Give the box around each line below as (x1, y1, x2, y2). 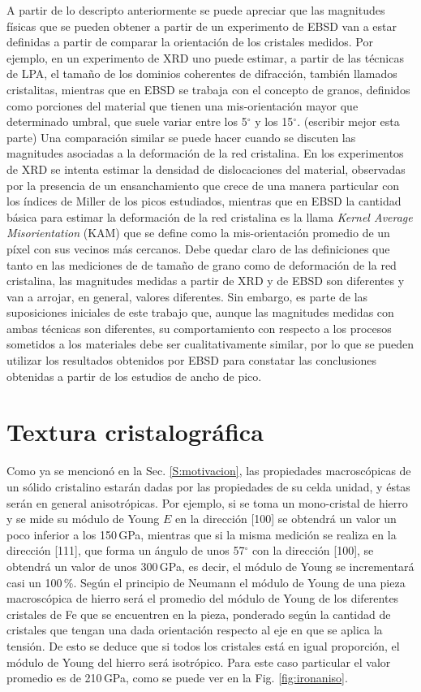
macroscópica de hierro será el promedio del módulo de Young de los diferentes (6, 590, 399, 607)
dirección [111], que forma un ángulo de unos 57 (6, 542, 245, 559)
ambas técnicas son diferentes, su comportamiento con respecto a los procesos (6, 319, 392, 336)
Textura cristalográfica (6, 415, 264, 448)
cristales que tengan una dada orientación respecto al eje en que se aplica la (6, 621, 383, 638)
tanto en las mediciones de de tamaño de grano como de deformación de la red (6, 256, 397, 273)
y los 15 (255, 113, 294, 130)
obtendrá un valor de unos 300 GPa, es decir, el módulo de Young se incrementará (6, 557, 415, 574)
